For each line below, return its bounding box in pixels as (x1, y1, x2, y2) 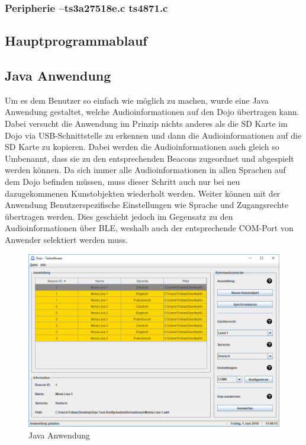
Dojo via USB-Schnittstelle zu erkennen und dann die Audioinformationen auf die (5, 129, 302, 141)
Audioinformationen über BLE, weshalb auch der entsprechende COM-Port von (5, 222, 294, 234)
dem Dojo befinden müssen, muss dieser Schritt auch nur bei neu (5, 175, 240, 187)
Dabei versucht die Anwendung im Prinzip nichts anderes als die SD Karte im (5, 117, 288, 130)
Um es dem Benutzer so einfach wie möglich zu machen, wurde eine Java (5, 94, 269, 106)
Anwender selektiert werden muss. (5, 233, 128, 245)
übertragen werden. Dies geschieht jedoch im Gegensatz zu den (5, 210, 233, 222)
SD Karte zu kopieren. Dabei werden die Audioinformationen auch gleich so (5, 140, 279, 153)
